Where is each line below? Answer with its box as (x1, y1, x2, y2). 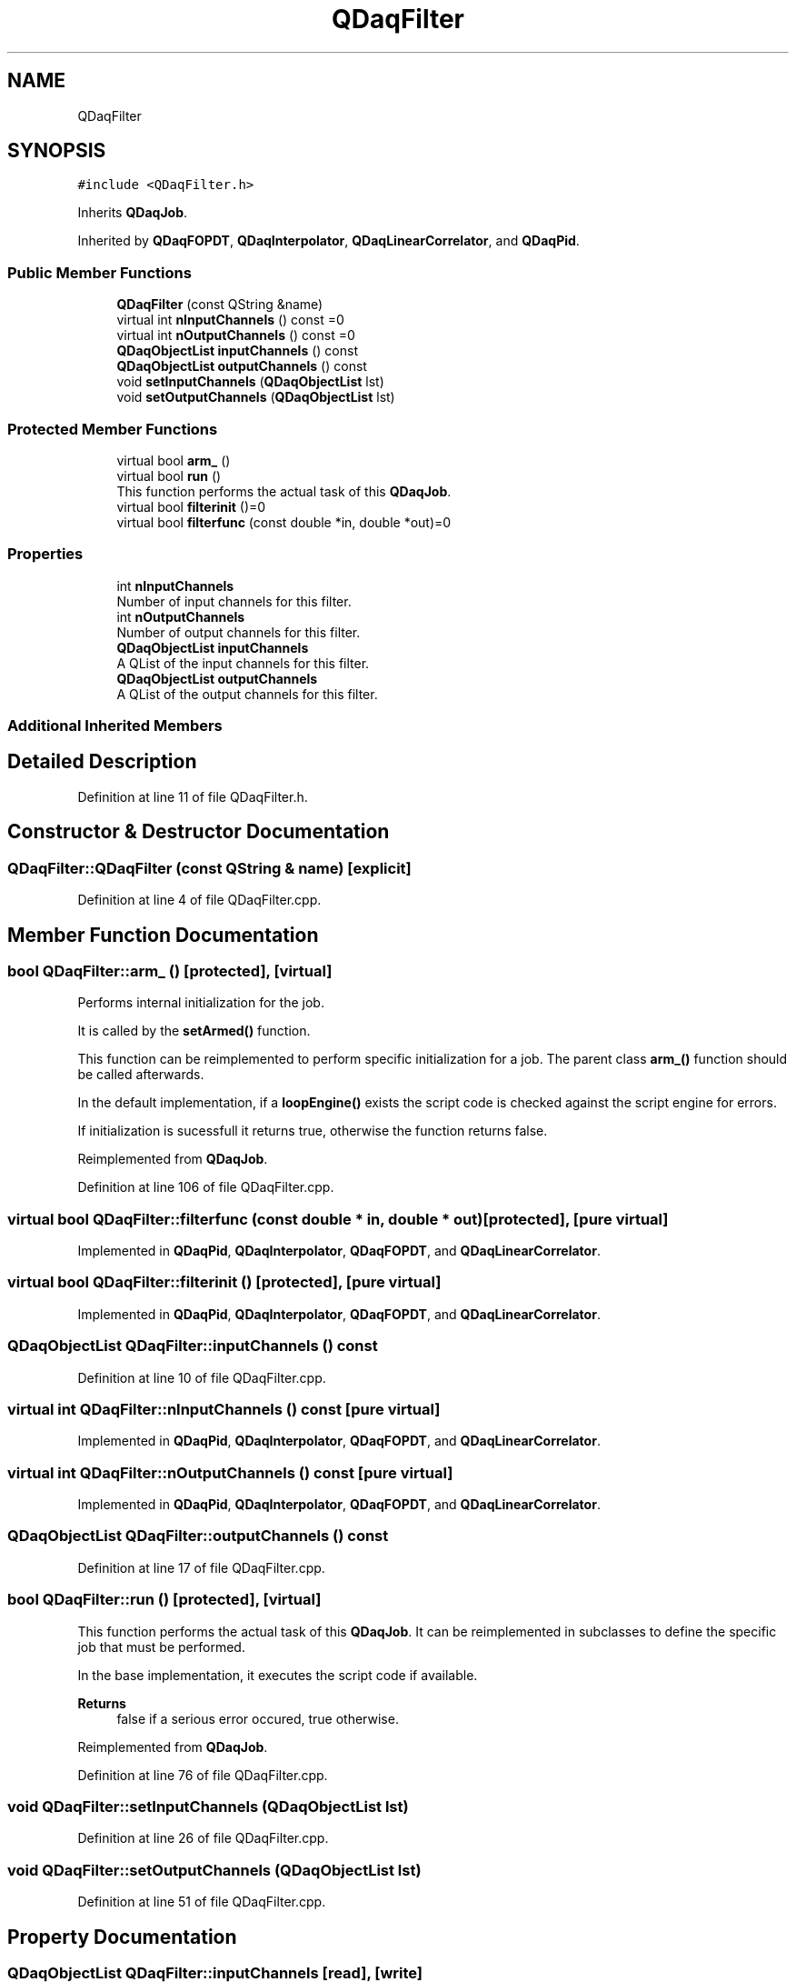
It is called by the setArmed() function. (77, 1023, 311, 1039)
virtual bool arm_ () (116, 452, 231, 468)
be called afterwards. (77, 1066, 204, 1083)
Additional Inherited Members (7, 716, 223, 736)
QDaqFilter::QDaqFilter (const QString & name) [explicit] (7, 858, 412, 877)
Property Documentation (7, 1925, 237, 1948)
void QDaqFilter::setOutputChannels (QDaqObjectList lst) (7, 1860, 422, 1879)
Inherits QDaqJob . (77, 205, 188, 221)
